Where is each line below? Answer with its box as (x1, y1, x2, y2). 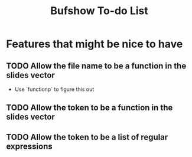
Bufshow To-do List (50, 4, 149, 18)
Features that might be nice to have (6, 37, 183, 51)
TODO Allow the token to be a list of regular (6, 132, 168, 142)
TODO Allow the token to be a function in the (6, 103, 173, 113)
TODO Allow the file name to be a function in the (6, 61, 187, 71)
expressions (6, 141, 53, 151)
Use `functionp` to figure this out (14, 86, 95, 93)
